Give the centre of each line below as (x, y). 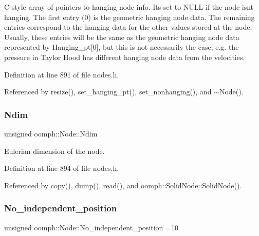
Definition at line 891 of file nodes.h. (62, 74)
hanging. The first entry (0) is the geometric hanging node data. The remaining (129, 17)
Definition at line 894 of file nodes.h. (62, 168)
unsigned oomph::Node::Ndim (51, 133)
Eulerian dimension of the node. (54, 151)
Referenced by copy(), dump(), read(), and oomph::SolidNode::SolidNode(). (123, 185)
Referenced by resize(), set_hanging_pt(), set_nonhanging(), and (108, 92)
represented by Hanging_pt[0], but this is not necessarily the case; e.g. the (122, 47)
